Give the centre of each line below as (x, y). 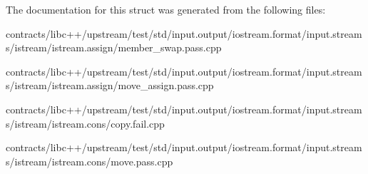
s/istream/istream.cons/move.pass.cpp (90, 161)
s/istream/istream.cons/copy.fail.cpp (85, 123)
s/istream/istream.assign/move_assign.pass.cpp (110, 85)
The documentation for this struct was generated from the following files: (166, 9)
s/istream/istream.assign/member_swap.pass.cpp (114, 47)
